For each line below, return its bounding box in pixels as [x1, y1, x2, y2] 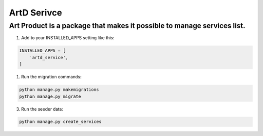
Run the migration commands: [21, 74, 82, 80]
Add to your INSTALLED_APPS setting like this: [21, 35, 114, 41]
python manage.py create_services [19, 119, 102, 124]
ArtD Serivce [9, 7, 62, 18]
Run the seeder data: [21, 106, 63, 112]
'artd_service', [29, 55, 68, 60]
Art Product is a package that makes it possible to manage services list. [9, 21, 245, 30]
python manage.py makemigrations [19, 87, 99, 92]
